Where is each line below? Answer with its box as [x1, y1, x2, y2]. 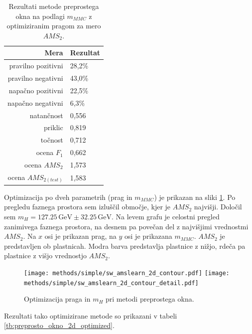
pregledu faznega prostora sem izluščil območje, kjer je [4, 201, 171, 212]
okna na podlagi [15, 10, 65, 21]
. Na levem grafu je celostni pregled [111, 211, 220, 222]
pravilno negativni [7, 73, 63, 83]
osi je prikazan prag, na [44, 231, 117, 241]
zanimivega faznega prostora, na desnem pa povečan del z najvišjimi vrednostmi [4, 221, 249, 231]
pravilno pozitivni [9, 60, 63, 71]
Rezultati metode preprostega [8, 1, 99, 11]
